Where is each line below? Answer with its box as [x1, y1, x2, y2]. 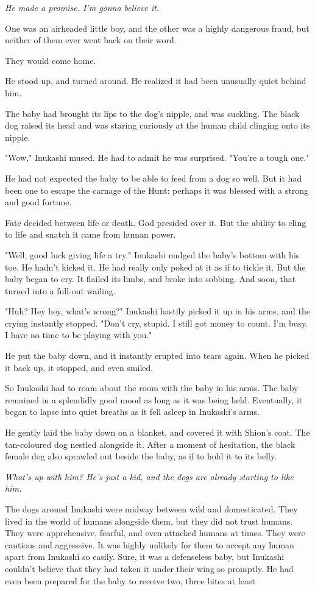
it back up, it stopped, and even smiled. [5, 361, 154, 373]
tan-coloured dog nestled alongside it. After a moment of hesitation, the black [5, 437, 296, 450]
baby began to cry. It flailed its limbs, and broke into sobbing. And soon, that [5, 272, 296, 285]
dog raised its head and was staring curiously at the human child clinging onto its [5, 119, 310, 132]
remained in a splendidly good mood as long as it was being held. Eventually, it [5, 393, 303, 406]
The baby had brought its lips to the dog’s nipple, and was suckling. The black [5, 107, 300, 119]
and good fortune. [5, 196, 72, 208]
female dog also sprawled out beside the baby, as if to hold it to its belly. [5, 450, 277, 462]
